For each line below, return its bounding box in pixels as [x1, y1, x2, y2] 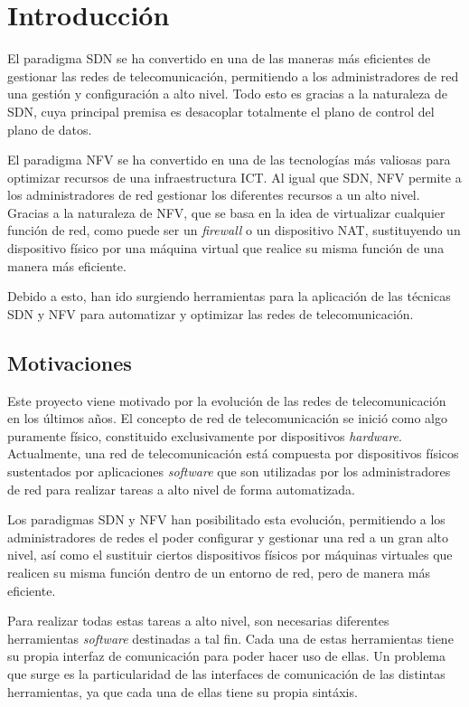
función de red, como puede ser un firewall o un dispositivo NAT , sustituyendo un [7, 221, 461, 240]
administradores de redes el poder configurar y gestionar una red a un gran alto [7, 527, 448, 546]
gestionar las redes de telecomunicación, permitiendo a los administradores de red [7, 66, 459, 85]
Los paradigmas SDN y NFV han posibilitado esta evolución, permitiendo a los [7, 510, 446, 529]
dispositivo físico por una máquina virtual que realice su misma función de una [7, 239, 445, 258]
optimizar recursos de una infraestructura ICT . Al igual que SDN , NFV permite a [7, 167, 462, 186]
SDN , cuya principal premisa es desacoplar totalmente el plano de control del [7, 101, 435, 120]
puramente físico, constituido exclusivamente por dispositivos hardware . [7, 426, 402, 445]
